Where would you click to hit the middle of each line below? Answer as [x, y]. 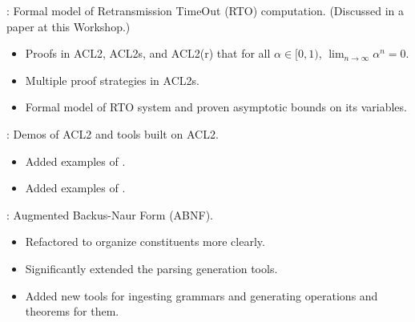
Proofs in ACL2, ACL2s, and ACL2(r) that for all [148, 53]
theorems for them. [72, 311]
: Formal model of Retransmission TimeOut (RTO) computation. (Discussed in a [205, 10]
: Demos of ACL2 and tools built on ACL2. [113, 133]
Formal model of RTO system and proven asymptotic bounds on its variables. [216, 107]
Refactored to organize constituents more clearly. [145, 241]
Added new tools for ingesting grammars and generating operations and [201, 295]
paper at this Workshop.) [68, 26]
